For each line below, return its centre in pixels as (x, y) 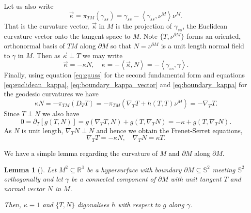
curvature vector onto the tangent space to (67, 36)
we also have (61, 113)
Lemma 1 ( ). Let (30, 169)
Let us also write (29, 6)
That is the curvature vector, (47, 25)
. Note (149, 36)
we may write (102, 55)
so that (121, 45)
